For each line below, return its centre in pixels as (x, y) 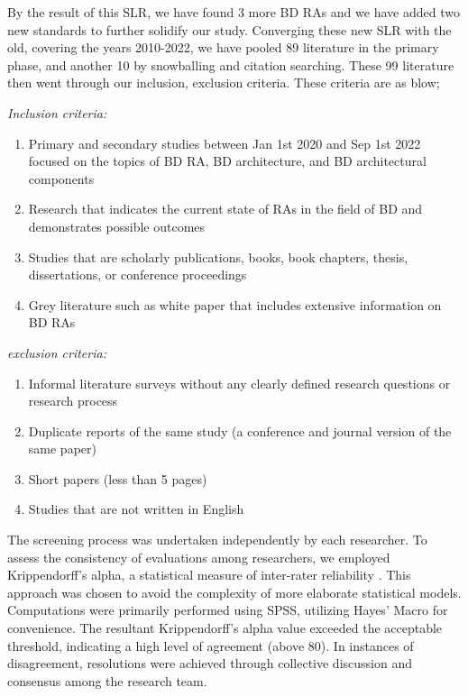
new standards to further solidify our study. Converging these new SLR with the (229, 29)
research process (73, 401)
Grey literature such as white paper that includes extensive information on (235, 304)
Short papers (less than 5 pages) (118, 478)
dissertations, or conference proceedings (138, 275)
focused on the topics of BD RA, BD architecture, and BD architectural (227, 161)
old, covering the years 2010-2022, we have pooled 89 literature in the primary (223, 47)
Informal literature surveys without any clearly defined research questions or (239, 383)
